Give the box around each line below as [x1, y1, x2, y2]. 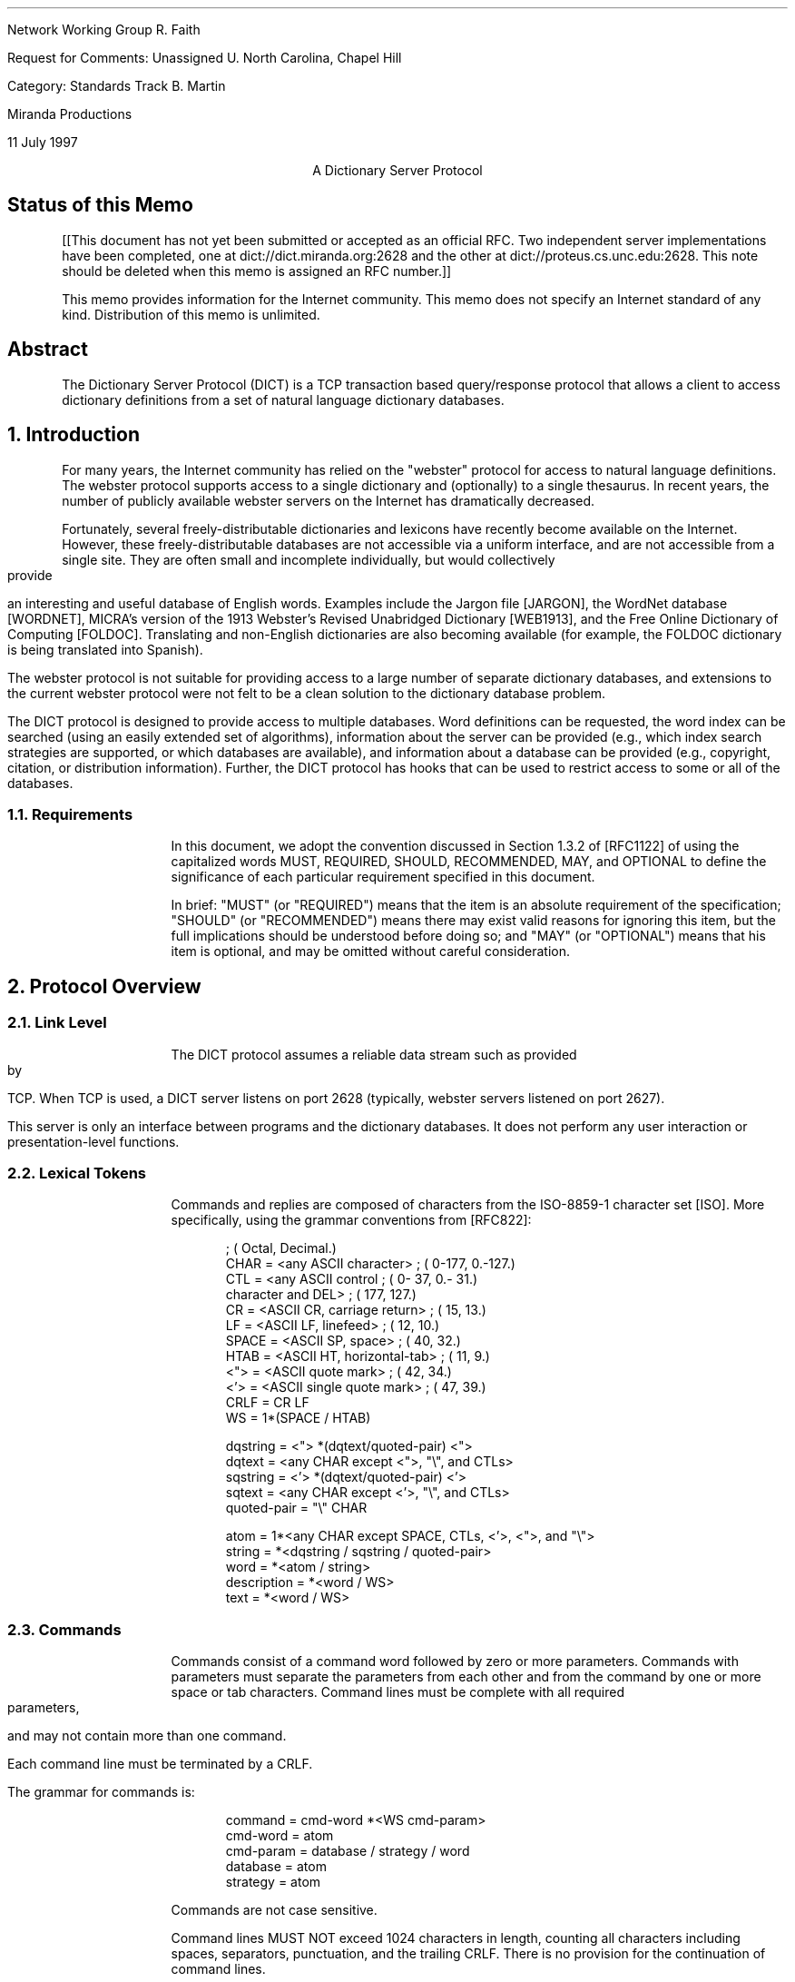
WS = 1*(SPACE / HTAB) [225, 1410, 371, 1426]
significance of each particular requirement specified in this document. [171, 869, 595, 885]
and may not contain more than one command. [7, 1728, 287, 1743]
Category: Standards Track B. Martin [7, 78, 226, 94]
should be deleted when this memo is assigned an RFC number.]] [62, 262, 452, 279]
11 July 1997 [7, 134, 78, 150]
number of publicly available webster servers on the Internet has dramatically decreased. [62, 492, 595, 508]
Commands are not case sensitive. [171, 1902, 378, 1918]
